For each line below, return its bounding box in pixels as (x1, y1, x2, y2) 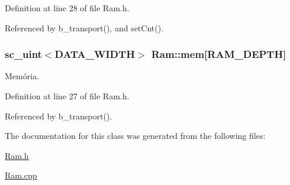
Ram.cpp (5, 169, 37, 181)
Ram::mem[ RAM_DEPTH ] (151, 47, 286, 61)
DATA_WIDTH (54, 47, 135, 61)
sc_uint (5, 47, 42, 61)
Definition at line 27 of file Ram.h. (5, 90, 130, 102)
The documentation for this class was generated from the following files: (5, 129, 266, 142)
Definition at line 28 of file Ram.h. (5, 2, 130, 14)
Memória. (5, 70, 39, 82)
